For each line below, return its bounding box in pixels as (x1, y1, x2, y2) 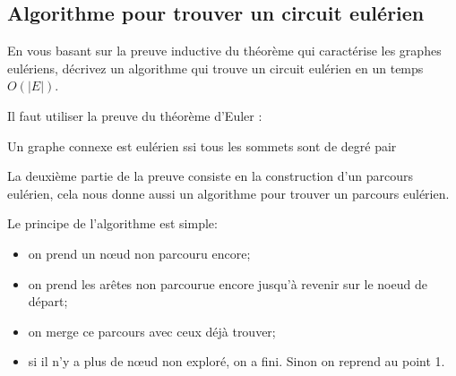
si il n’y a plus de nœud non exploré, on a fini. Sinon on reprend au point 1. (28, 352, 445, 371)
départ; (28, 292, 68, 311)
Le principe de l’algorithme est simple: (7, 214, 218, 233)
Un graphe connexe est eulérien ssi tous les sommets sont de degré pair (7, 136, 397, 155)
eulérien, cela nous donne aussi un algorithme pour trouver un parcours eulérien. (7, 184, 450, 202)
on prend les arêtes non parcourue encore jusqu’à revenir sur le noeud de (28, 274, 427, 293)
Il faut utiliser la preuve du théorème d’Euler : (7, 106, 262, 124)
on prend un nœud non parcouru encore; (28, 244, 251, 262)
